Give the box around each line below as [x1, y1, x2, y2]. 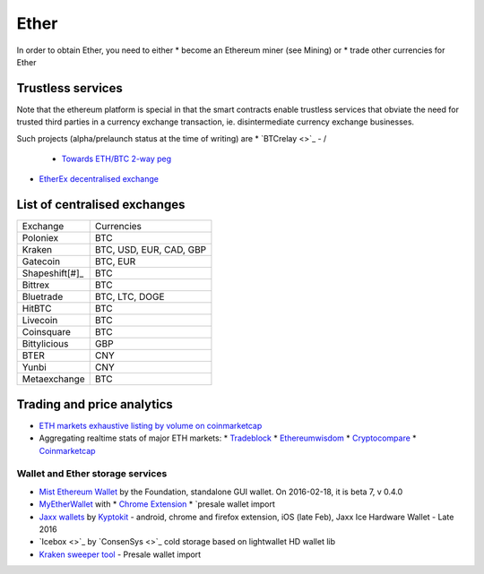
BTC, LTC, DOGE [94, 291, 165, 304]
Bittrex [22, 278, 50, 291]
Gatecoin [22, 255, 61, 268]
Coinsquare [22, 326, 72, 338]
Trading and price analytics [16, 397, 174, 412]
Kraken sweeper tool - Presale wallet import [39, 549, 202, 560]
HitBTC [22, 303, 52, 315]
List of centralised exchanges [16, 197, 186, 212]
